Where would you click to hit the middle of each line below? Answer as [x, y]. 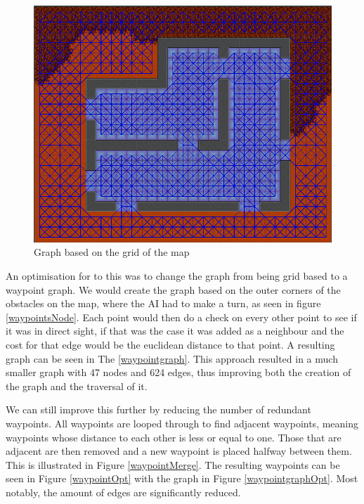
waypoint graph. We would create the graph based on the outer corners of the [173, 289]
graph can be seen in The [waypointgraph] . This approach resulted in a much [172, 358]
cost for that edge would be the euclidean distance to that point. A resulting [170, 345]
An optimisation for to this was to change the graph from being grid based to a [177, 276]
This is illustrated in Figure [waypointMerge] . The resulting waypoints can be [173, 464]
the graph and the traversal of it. [77, 386]
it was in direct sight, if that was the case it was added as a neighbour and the [175, 331]
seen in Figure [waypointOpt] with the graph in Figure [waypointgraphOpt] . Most [182, 478]
